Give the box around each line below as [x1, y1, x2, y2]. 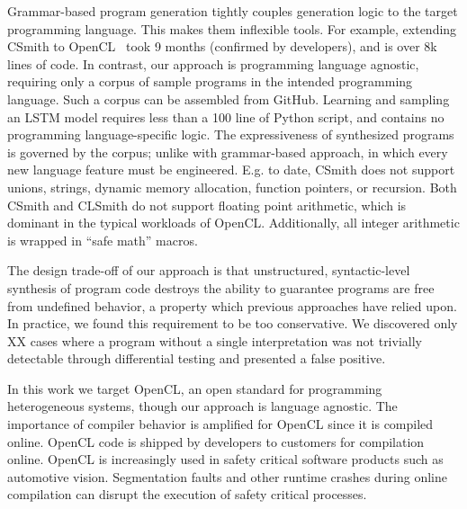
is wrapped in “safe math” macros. [7, 230, 198, 249]
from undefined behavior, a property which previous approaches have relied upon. [7, 296, 457, 315]
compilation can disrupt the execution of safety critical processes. [7, 485, 367, 504]
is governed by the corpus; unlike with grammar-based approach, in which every [7, 142, 448, 161]
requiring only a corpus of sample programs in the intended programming [7, 72, 413, 91]
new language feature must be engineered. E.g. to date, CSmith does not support [7, 160, 455, 179]
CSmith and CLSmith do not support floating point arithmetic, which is [7, 195, 407, 214]
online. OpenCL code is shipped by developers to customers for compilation [7, 432, 425, 451]
